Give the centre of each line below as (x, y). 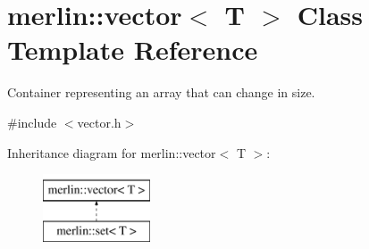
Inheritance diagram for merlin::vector (112, 152)
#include (32, 122)
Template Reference (133, 50)
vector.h (99, 122)
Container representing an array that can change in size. (161, 92)
